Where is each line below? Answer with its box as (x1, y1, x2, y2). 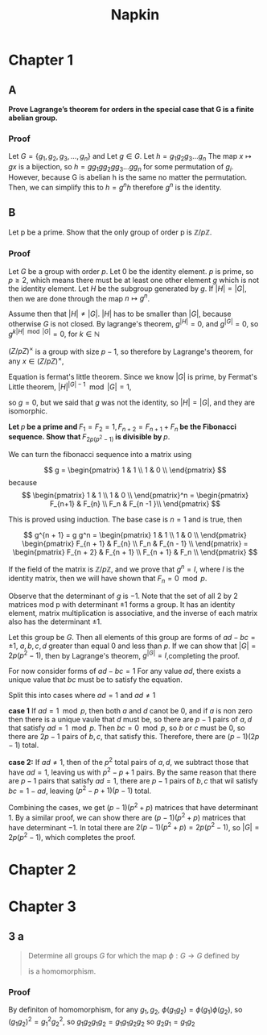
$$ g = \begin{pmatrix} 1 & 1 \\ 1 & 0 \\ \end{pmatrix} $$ (43, 465, 227, 475)
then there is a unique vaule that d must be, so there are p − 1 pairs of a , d (8, 715, 253, 725)
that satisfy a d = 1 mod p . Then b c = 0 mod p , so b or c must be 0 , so (8, 723, 245, 733)
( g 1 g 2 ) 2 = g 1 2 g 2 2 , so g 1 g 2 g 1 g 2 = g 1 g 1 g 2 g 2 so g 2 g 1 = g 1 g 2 (8, 1016, 195, 1029)
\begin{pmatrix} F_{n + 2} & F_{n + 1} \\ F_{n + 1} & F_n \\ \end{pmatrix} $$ (12, 547, 258, 557)
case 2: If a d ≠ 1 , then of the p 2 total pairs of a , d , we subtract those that (8, 756, 249, 767)
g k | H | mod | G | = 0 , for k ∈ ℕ (8, 327, 101, 339)
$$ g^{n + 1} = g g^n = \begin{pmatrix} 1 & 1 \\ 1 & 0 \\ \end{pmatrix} (23, 530, 247, 540)
